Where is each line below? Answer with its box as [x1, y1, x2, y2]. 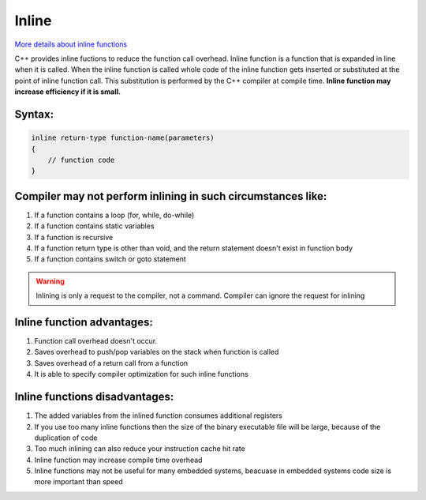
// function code [47, 155, 115, 164]
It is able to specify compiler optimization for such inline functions [34, 370, 248, 379]
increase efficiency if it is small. [14, 87, 121, 96]
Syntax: [14, 107, 54, 121]
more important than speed [34, 477, 123, 487]
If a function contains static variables [34, 221, 155, 231]
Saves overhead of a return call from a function [34, 358, 189, 367]
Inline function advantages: [14, 315, 153, 329]
